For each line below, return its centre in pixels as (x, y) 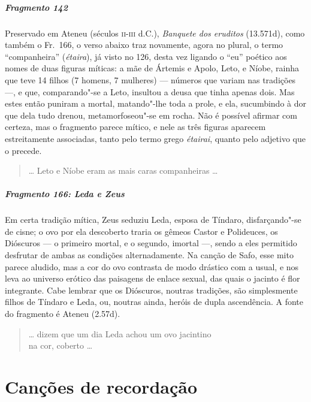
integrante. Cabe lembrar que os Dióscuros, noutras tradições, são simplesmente (151, 290)
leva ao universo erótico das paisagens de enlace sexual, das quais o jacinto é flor (153, 278)
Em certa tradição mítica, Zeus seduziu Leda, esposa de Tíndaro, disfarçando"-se (153, 220)
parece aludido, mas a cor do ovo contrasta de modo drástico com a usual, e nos (152, 266)
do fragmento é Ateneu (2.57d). (63, 313)
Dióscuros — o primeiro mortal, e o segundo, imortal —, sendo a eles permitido (151, 243)
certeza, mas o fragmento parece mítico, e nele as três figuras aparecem (135, 127)
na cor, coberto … (61, 345)
